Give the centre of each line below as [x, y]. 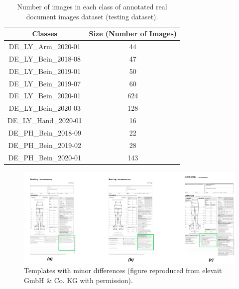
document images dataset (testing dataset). [92, 16]
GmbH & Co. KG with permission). [78, 280]
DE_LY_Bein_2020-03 [45, 108]
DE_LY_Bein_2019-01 [45, 71]
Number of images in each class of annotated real [92, 6]
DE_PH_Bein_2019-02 [45, 145]
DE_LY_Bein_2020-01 [45, 96]
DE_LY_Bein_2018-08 [45, 58]
